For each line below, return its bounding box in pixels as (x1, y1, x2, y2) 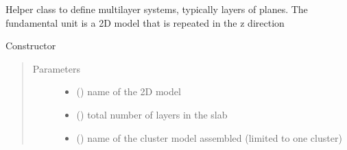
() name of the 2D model (76, 84, 181, 99)
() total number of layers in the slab (76, 107, 228, 121)
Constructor (5, 38, 56, 53)
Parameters (32, 61, 80, 75)
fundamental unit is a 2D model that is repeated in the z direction (5, 15, 285, 29)
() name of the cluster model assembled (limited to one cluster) (76, 130, 342, 145)
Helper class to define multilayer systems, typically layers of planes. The (5, 2, 308, 16)
